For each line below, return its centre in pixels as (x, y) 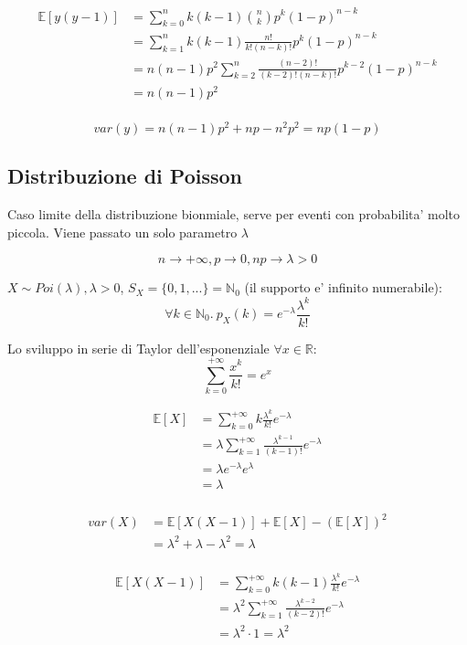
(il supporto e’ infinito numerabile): (343, 287)
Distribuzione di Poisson (125, 176)
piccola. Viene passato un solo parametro (122, 232)
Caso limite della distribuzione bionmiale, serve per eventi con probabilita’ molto (234, 214)
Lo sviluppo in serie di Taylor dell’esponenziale (138, 348)
